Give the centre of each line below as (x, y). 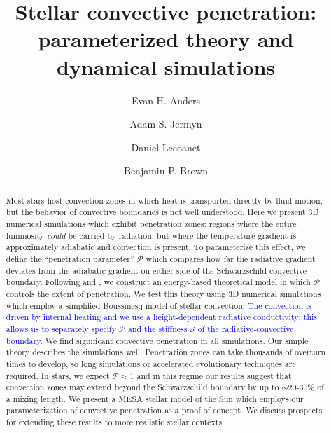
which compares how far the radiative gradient (231, 258)
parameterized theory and (166, 39)
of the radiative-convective (246, 328)
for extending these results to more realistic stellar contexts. (115, 422)
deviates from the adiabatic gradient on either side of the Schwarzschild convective (156, 270)
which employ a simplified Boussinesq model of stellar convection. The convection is (159, 305)
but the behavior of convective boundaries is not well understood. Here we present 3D (162, 212)
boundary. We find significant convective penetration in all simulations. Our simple (157, 340)
